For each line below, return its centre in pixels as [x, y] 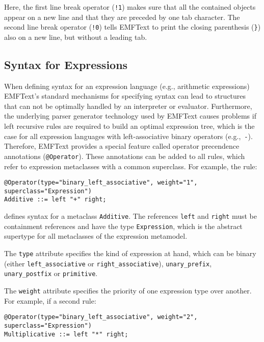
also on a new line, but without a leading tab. [76, 37]
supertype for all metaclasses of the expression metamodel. [96, 236]
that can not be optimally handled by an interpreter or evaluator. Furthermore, [128, 106]
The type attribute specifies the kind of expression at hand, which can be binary [130, 253]
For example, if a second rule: [50, 300]
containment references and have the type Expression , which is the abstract [123, 226]
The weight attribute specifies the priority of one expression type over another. [128, 291]
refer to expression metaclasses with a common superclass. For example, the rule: [131, 166]
